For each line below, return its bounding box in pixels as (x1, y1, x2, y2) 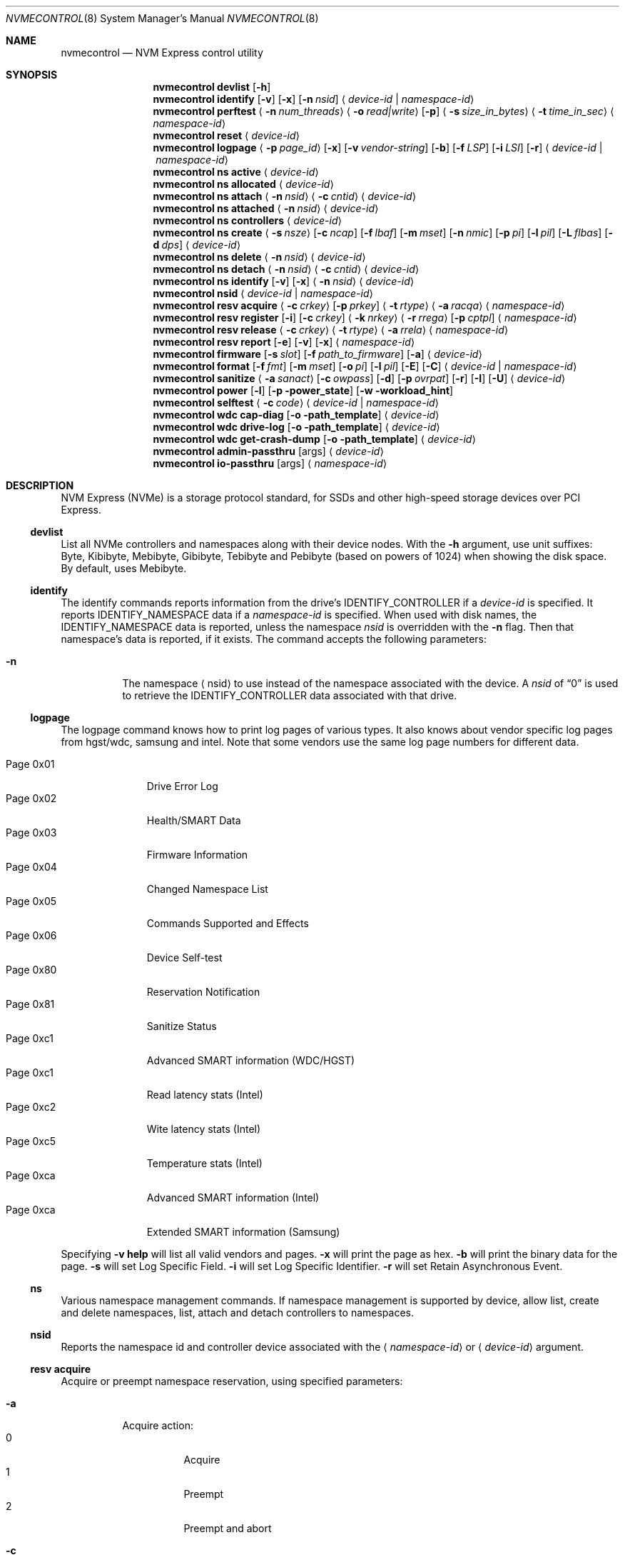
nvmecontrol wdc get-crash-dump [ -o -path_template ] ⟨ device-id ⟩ (153, 433, 476, 445)
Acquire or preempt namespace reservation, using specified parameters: (61, 1375, 403, 1387)
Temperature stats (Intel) (146, 1157, 263, 1169)
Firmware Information (146, 849, 248, 861)
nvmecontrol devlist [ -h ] (153, 81, 271, 93)
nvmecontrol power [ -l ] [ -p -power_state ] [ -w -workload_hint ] (153, 384, 454, 396)
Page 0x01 (6, 758, 55, 770)
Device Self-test (146, 951, 223, 964)
